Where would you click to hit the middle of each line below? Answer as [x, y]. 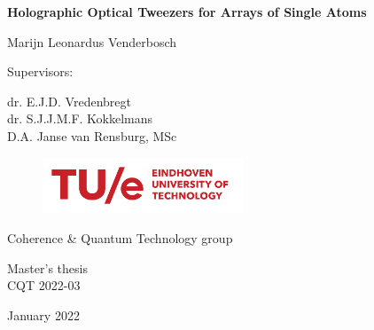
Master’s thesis [47, 267]
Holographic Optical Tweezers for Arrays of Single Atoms [187, 12]
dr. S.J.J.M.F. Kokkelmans [80, 118]
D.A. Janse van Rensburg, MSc [92, 135]
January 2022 [43, 314]
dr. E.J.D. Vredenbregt [69, 101]
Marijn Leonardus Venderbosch [92, 41]
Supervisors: [40, 71]
